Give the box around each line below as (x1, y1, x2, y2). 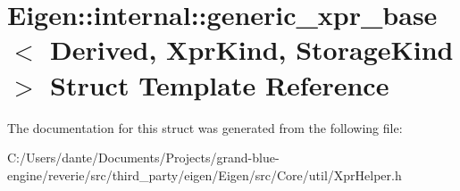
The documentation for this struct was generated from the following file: (7, 118, 403, 137)
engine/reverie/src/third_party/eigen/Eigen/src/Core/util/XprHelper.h (7, 165, 402, 184)
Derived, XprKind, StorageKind (50, 31, 454, 68)
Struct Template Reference (50, 66, 389, 103)
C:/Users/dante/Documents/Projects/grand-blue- (7, 148, 280, 167)
